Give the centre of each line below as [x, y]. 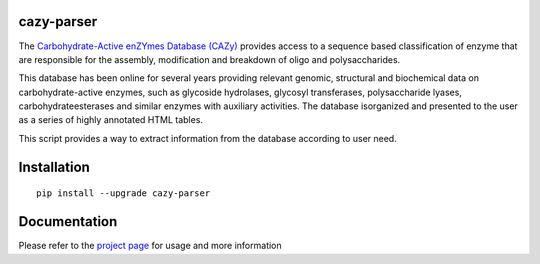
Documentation [68, 221]
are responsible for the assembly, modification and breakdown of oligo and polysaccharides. [209, 59]
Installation [54, 166]
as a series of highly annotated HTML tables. [111, 120]
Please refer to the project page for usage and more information [150, 246]
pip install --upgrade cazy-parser [123, 193]
